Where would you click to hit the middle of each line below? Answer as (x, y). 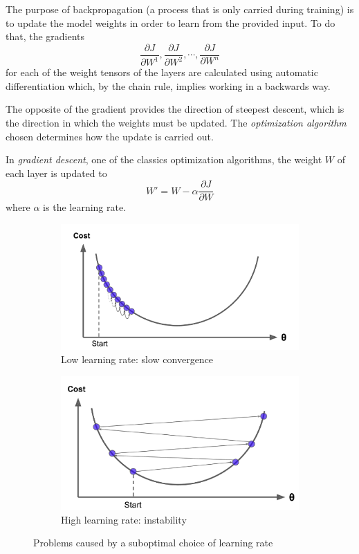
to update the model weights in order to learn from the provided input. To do (171, 22)
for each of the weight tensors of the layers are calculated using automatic (162, 72)
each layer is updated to (56, 173)
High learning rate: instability (124, 519)
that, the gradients (45, 36)
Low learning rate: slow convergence (137, 359)
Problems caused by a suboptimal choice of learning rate (153, 543)
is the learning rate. (85, 207)
